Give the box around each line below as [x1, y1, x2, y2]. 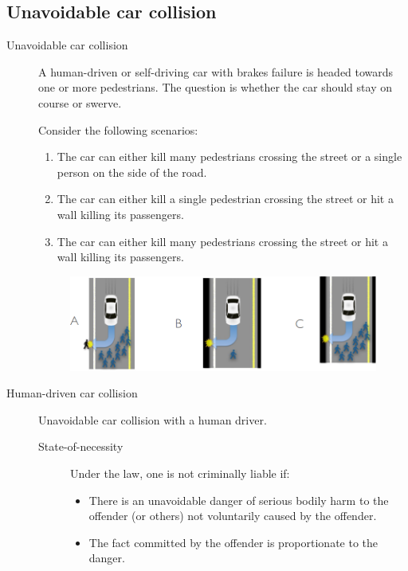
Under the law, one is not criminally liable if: [70, 464, 290, 481]
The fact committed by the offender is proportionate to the [88, 534, 379, 550]
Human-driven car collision [6, 385, 138, 401]
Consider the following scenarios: [38, 121, 198, 138]
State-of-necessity [38, 438, 124, 455]
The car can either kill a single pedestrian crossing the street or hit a [57, 190, 394, 207]
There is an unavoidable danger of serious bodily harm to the [88, 491, 389, 508]
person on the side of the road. [57, 163, 207, 180]
